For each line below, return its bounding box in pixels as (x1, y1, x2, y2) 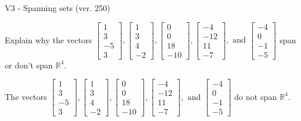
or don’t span (5, 58, 53, 71)
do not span (234, 90, 277, 102)
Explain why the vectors (5, 33, 92, 46)
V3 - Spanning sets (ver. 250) (5, 2, 111, 13)
